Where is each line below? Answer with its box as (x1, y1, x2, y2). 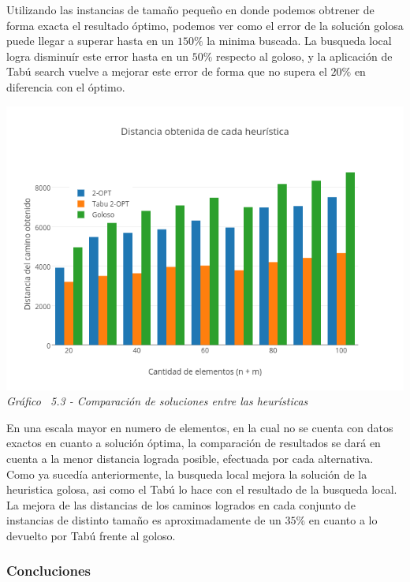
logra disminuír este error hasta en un (6, 47, 189, 64)
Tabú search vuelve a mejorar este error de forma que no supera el (6, 63, 327, 80)
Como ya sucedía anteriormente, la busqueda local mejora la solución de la (6, 465, 367, 482)
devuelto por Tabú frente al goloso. (6, 527, 176, 543)
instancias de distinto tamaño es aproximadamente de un (6, 512, 281, 528)
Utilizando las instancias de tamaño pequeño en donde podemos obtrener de (6, 2, 375, 17)
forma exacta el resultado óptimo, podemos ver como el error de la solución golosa (6, 17, 404, 33)
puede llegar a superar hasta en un (6, 32, 174, 49)
